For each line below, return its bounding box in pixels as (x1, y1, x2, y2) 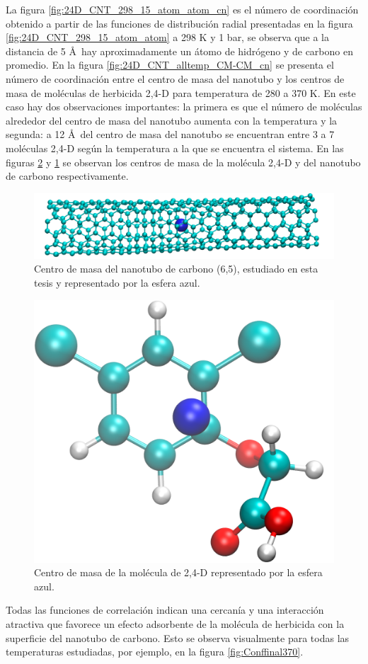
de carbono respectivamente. (6, 168, 129, 183)
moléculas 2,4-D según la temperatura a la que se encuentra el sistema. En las (6, 140, 344, 155)
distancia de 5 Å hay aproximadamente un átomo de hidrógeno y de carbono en (6, 43, 353, 58)
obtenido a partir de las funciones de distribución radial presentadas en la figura (6, 16, 353, 30)
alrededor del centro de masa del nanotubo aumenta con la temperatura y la (6, 113, 338, 127)
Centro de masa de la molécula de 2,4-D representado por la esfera (34, 565, 323, 580)
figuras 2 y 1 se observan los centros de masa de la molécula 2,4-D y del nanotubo (6, 154, 361, 169)
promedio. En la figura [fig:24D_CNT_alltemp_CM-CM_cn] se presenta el (6, 57, 334, 72)
